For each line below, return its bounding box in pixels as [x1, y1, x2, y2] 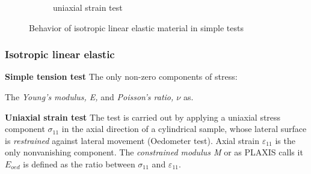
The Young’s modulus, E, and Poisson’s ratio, [5, 91, 174, 103]
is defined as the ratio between [23, 157, 135, 170]
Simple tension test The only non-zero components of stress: [5, 70, 238, 83]
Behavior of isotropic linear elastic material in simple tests [29, 21, 244, 34]
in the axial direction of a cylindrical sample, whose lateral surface [61, 122, 307, 135]
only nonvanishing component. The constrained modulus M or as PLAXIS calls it [5, 146, 303, 158]
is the [275, 134, 295, 146]
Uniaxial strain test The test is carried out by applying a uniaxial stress [5, 110, 281, 123]
